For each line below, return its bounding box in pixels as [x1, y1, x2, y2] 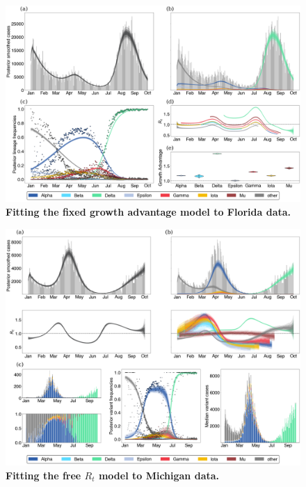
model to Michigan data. [98, 468, 220, 482]
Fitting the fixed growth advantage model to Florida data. [6, 204, 291, 218]
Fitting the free [6, 468, 81, 482]
